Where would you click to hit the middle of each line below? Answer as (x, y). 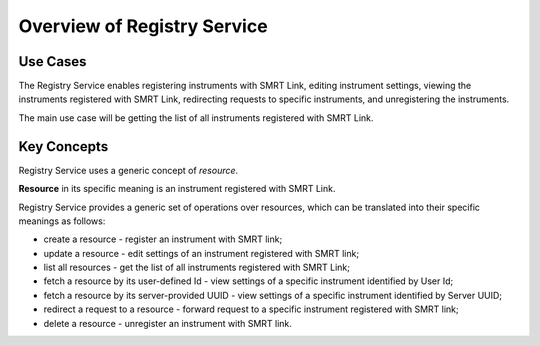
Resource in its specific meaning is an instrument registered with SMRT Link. (177, 189)
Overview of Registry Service (143, 26)
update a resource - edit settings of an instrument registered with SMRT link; (201, 253)
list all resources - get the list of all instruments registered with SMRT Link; (196, 267)
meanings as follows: (62, 221)
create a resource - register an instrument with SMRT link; (163, 239)
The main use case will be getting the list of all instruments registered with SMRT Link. (196, 117)
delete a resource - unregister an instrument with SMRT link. (167, 323)
